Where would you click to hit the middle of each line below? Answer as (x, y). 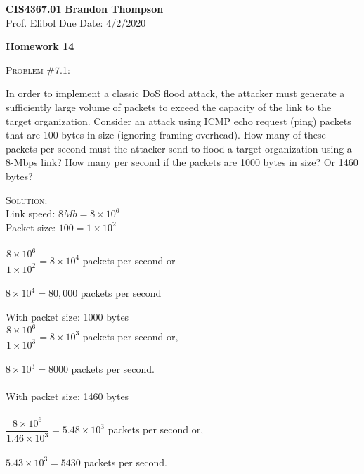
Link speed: (31, 213)
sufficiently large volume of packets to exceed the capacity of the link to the (169, 107)
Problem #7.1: (38, 69)
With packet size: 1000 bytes (67, 316)
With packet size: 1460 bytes (67, 396)
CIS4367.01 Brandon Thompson (85, 8)
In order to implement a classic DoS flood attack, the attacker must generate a (175, 93)
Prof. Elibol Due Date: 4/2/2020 (76, 22)
